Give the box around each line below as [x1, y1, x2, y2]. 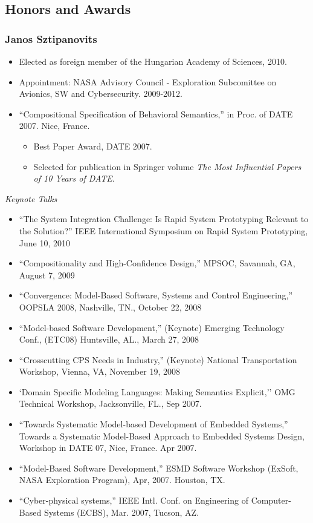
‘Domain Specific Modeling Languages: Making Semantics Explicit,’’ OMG [19, 385, 295, 398]
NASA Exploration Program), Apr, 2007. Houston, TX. [19, 473, 225, 486]
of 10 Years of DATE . [33, 172, 115, 185]
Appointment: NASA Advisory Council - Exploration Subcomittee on [19, 75, 277, 88]
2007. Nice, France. [19, 119, 90, 132]
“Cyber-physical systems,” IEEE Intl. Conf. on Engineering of [19, 494, 248, 507]
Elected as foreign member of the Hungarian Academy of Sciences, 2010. [19, 55, 287, 67]
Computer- [251, 494, 291, 507]
